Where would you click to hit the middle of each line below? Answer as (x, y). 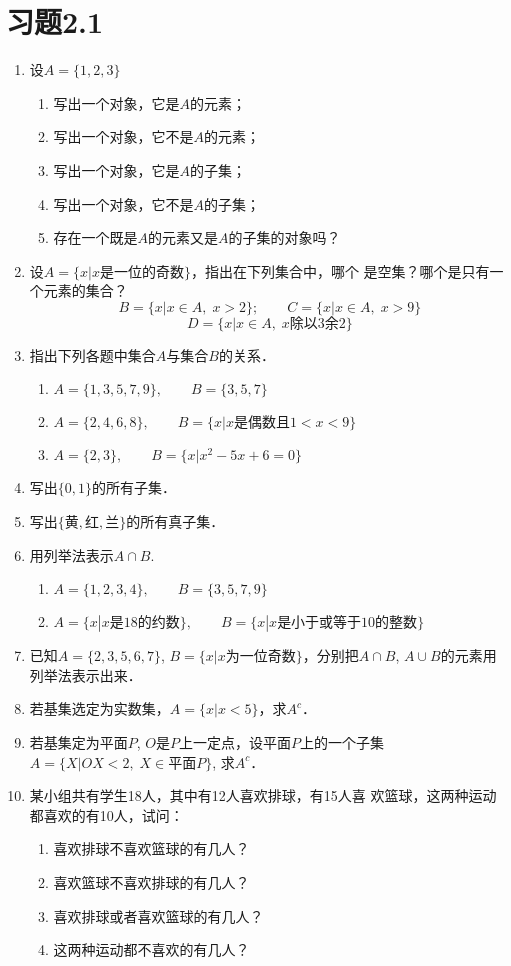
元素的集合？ (85, 290)
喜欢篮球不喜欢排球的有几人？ (151, 882)
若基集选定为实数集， (99, 708)
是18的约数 (144, 623)
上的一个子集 (342, 742)
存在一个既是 (95, 237)
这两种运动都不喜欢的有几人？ (151, 949)
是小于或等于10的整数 (347, 623)
